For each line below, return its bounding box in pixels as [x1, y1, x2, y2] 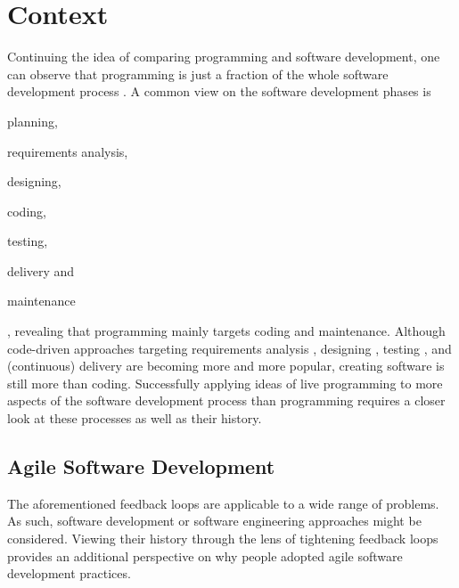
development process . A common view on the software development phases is [7, 82, 431, 101]
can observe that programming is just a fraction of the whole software [7, 64, 389, 83]
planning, [7, 111, 58, 130]
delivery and [7, 261, 75, 280]
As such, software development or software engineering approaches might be [7, 511, 422, 530]
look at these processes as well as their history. [7, 409, 262, 428]
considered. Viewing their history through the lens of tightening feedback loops [7, 529, 439, 548]
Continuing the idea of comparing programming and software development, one [7, 47, 440, 66]
